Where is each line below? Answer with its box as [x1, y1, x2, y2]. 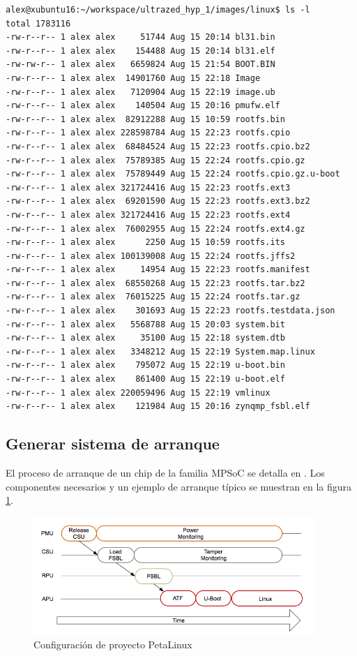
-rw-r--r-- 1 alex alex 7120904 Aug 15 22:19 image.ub [6, 87, 275, 97]
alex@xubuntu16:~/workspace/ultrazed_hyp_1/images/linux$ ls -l [6, 5, 310, 15]
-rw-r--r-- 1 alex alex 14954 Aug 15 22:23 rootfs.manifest [6, 264, 310, 275]
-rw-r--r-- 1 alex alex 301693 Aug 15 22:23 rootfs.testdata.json [6, 306, 335, 316]
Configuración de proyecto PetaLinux [33, 637, 192, 652]
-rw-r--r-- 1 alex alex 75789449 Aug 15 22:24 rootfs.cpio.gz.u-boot [6, 169, 340, 179]
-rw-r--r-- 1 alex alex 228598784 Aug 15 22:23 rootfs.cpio [6, 128, 291, 138]
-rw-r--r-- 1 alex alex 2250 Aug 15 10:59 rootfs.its [6, 237, 285, 248]
